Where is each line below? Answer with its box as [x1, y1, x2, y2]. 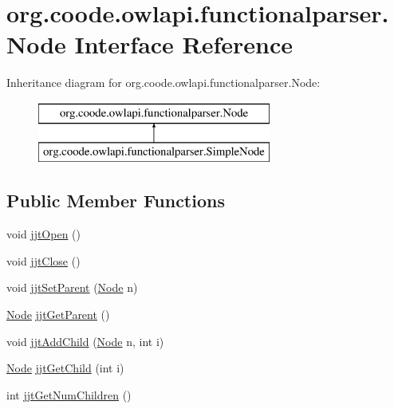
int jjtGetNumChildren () [6, 386, 132, 403]
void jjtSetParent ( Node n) [6, 279, 138, 296]
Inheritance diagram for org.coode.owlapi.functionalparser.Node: [6, 74, 321, 91]
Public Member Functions [6, 188, 225, 213]
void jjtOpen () [6, 226, 81, 242]
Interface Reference [74, 28, 294, 61]
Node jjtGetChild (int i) [6, 360, 124, 376]
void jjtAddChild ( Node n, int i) [6, 332, 164, 349]
